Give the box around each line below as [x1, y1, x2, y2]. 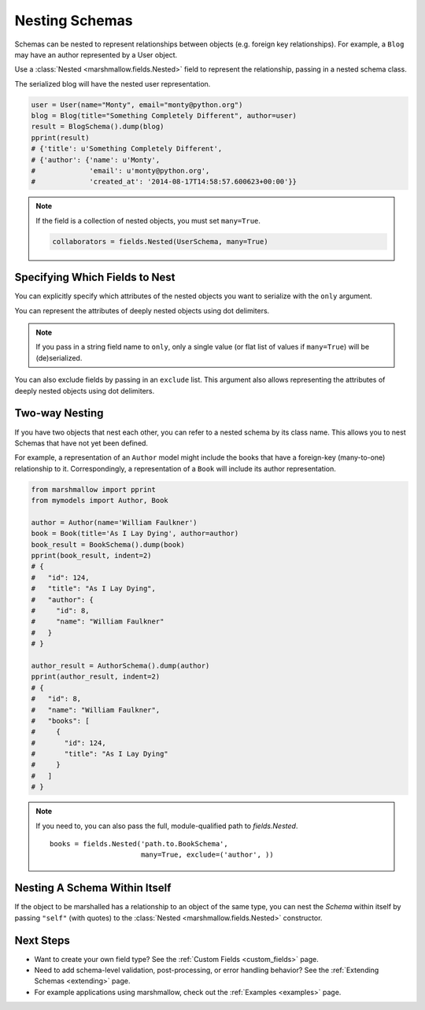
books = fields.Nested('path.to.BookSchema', [50, 839, 228, 849]
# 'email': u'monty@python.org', [31, 166, 210, 176]
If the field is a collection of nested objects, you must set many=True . [35, 216, 261, 225]
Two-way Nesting [14, 406, 104, 420]
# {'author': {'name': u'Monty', [31, 155, 161, 165]
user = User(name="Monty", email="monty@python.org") [31, 100, 243, 109]
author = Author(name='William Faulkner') [31, 518, 198, 527]
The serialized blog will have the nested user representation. [14, 79, 211, 88]
